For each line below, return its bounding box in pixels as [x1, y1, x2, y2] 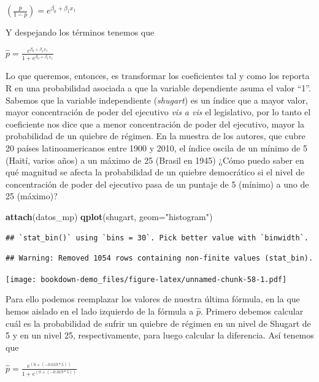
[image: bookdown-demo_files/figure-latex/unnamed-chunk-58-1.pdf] [6, 275, 287, 284]
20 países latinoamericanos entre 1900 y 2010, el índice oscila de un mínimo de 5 [6, 141, 307, 154]
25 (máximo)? [6, 189, 58, 202]
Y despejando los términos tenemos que [6, 26, 155, 38]
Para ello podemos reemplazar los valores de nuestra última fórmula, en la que [6, 292, 300, 305]
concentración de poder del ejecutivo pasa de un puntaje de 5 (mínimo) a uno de [6, 177, 309, 190]
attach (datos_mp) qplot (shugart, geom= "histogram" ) [6, 210, 213, 223]
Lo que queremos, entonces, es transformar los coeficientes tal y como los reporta [6, 69, 310, 82]
